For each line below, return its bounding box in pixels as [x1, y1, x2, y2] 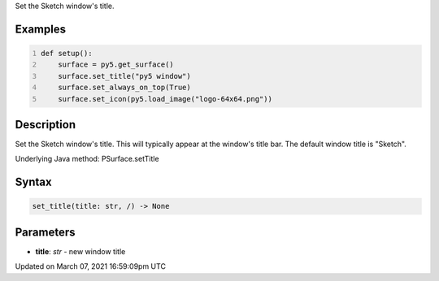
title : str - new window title [35, 246, 126, 256]
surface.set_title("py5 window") [58, 71, 191, 80]
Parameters [15, 225, 76, 239]
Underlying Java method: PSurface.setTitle [15, 154, 159, 164]
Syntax [15, 175, 52, 189]
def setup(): [41, 49, 93, 58]
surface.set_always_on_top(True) [58, 83, 191, 93]
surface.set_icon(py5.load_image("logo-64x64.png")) [58, 94, 272, 103]
